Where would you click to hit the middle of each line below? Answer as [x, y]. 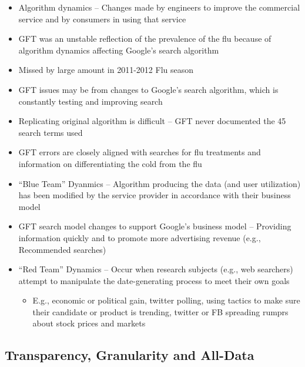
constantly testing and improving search [91, 101]
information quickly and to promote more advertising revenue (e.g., [140, 237]
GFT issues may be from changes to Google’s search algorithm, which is [148, 89]
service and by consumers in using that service [102, 19]
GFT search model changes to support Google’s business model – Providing [155, 226]
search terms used [51, 132]
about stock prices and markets [89, 323]
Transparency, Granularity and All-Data [130, 355]
